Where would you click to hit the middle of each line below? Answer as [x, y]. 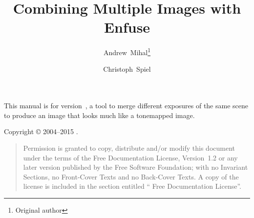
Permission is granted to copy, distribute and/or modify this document [129, 148]
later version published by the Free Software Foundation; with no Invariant [136, 167]
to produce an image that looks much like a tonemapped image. [99, 115]
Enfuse [127, 27]
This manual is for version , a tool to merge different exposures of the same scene [126, 106]
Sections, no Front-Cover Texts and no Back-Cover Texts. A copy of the [131, 176]
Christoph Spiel [127, 69]
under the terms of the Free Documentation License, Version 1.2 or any [130, 157]
